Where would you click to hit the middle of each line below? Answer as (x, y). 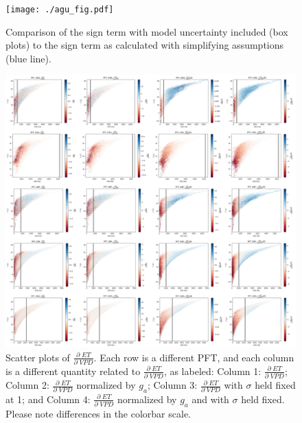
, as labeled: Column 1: (212, 371)
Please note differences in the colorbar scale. (98, 413)
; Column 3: (172, 385)
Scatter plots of (38, 357)
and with (210, 399)
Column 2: (27, 385)
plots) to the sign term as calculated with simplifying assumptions (145, 45)
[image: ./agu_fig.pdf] (60, 10)
